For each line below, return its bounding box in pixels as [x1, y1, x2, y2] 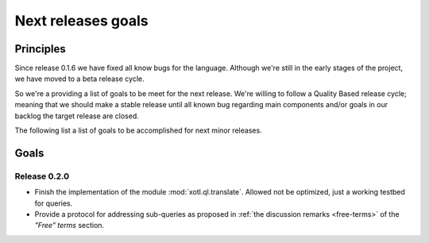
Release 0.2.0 [14, 171, 70, 182]
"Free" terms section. [34, 221, 105, 230]
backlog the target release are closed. [14, 111, 139, 121]
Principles [14, 42, 67, 56]
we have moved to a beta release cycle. [14, 74, 145, 83]
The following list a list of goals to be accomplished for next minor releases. [14, 125, 262, 135]
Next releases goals [14, 12, 149, 29]
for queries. [34, 199, 73, 208]
